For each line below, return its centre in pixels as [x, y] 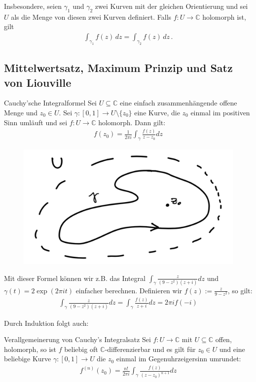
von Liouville [38, 82]
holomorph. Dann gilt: [132, 122]
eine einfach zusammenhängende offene [178, 103]
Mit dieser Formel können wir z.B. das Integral [75, 278]
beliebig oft [81, 349]
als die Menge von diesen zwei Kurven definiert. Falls [91, 17]
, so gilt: [240, 290]
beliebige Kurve [28, 359]
